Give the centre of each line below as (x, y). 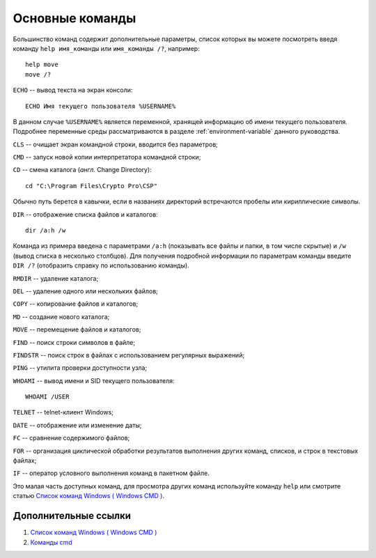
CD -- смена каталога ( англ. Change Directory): (83, 170)
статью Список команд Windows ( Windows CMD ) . (89, 496)
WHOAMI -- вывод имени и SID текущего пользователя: (94, 380)
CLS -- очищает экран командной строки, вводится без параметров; (116, 144)
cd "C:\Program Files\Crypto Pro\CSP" (92, 186)
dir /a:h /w (46, 231)
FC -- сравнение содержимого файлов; (71, 438)
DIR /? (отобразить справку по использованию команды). (101, 265)
